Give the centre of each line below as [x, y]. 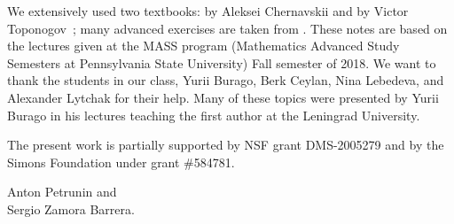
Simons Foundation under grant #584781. [121, 162]
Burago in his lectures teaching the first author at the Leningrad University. [214, 115]
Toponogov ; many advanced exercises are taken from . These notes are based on [227, 28]
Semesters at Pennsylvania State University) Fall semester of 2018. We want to [222, 62]
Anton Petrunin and [62, 192]
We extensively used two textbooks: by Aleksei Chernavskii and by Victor [208, 11]
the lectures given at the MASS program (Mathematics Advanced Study [204, 46]
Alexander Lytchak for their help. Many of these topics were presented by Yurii [223, 97]
